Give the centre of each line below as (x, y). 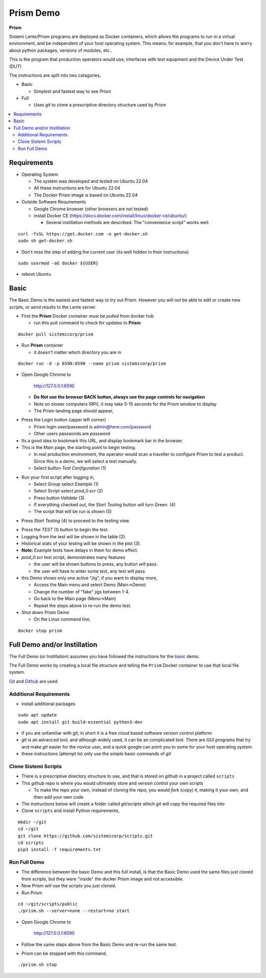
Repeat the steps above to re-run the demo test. (83, 605)
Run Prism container (42, 345)
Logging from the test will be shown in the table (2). (74, 536)
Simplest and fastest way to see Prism (72, 91)
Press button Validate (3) (59, 498)
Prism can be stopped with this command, (64, 953)
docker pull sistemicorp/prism (56, 334)
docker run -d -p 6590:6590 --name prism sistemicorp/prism (92, 364)
